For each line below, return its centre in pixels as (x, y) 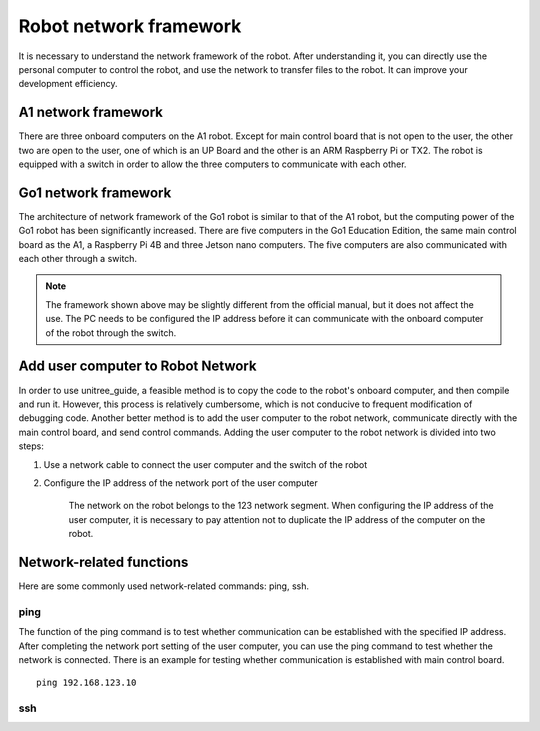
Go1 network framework (95, 192)
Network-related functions (103, 561)
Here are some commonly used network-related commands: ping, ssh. (164, 586)
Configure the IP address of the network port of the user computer (181, 482)
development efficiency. (68, 84)
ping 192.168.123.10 (86, 683)
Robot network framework (130, 26)
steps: (31, 446)
